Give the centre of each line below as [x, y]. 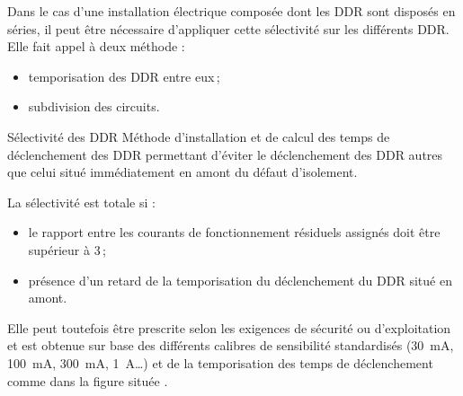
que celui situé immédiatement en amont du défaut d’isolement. [183, 172]
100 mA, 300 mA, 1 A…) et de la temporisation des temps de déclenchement [220, 362]
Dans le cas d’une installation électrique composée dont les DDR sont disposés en [231, 11]
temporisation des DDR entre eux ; [124, 76]
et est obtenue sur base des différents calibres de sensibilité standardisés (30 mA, [231, 345]
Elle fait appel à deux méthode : [96, 46]
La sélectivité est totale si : [81, 202]
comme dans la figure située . [88, 380]
